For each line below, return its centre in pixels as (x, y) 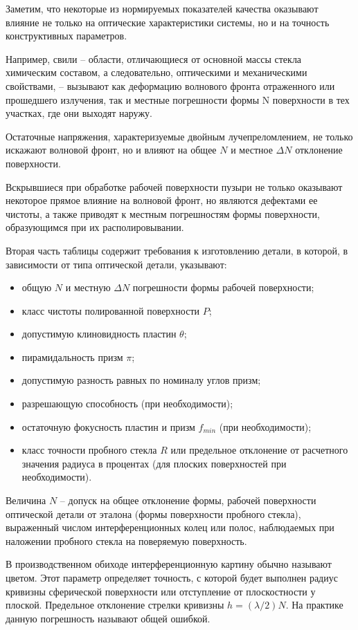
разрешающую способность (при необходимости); (127, 404)
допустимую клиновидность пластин (99, 334)
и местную (88, 287)
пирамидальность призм (72, 356)
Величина (26, 500)
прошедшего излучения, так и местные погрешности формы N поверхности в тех (178, 99)
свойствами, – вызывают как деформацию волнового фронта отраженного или (170, 85)
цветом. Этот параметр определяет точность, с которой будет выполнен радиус (172, 577)
